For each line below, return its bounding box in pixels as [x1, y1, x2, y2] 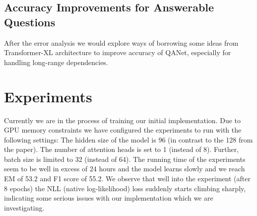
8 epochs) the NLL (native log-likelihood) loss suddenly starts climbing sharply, [4, 183, 246, 193]
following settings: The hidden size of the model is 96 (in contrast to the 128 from [4, 134, 253, 144]
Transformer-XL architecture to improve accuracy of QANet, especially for [4, 47, 231, 58]
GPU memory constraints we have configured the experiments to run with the [4, 125, 242, 135]
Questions [4, 14, 56, 29]
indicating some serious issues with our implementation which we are [4, 193, 213, 203]
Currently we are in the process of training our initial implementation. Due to [4, 115, 241, 125]
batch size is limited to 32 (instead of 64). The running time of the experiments [4, 153, 246, 164]
